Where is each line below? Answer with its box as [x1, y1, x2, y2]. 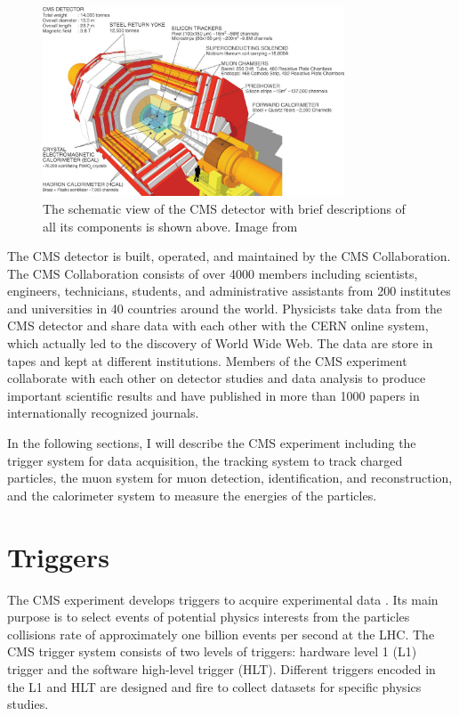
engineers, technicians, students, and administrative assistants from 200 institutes [7, 281, 451, 300]
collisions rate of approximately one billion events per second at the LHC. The [7, 624, 435, 643]
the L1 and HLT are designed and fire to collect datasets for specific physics [7, 677, 422, 696]
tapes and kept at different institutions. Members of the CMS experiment [7, 351, 407, 370]
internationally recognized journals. [7, 403, 199, 422]
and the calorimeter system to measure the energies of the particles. [7, 485, 377, 504]
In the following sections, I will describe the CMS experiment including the [7, 434, 416, 452]
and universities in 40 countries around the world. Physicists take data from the [7, 298, 442, 317]
